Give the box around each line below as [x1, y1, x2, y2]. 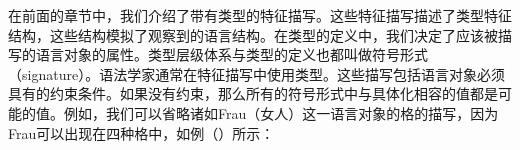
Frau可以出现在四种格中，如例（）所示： [8, 122, 275, 143]
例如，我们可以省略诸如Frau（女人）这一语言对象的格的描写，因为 [63, 102, 499, 123]
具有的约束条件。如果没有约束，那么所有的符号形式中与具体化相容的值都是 [8, 83, 498, 104]
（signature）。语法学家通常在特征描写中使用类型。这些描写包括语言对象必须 [8, 63, 506, 84]
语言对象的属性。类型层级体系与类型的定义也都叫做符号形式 [35, 44, 428, 65]
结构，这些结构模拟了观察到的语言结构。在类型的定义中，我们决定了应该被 [8, 24, 498, 45]
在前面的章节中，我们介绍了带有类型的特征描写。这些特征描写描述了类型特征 [8, 5, 512, 25]
